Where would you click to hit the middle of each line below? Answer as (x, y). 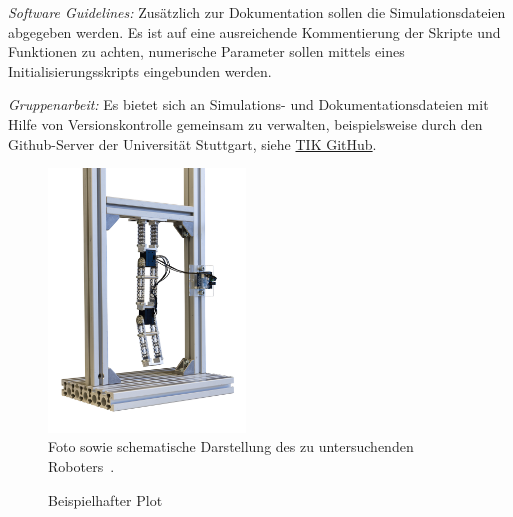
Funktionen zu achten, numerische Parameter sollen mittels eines (206, 51)
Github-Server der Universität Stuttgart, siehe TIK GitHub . (192, 143)
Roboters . (81, 465)
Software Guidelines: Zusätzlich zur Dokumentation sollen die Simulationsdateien (257, 12)
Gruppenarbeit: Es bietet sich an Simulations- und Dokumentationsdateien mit (248, 104)
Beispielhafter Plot (105, 499)
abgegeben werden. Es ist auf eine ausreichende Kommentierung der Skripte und (254, 31)
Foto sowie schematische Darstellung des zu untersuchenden (231, 446)
